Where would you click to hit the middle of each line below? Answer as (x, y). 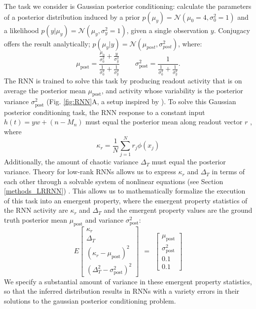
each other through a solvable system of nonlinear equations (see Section (114, 181)
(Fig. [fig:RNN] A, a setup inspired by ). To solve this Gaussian (141, 101)
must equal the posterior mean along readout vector (164, 122)
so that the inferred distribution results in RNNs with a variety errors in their (122, 291)
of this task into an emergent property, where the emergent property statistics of (126, 200)
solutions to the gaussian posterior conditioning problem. (90, 301)
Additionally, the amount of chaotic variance (71, 162)
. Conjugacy (232, 30)
